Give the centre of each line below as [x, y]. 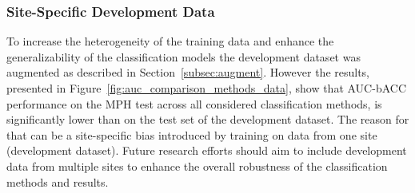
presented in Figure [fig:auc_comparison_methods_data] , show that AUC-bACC [206, 88]
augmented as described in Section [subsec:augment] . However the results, [188, 72]
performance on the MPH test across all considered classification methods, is [194, 103]
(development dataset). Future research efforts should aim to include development [207, 150]
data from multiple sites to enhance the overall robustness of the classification [197, 165]
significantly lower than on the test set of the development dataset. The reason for [208, 119]
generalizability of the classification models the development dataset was [184, 56]
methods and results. [58, 181]
